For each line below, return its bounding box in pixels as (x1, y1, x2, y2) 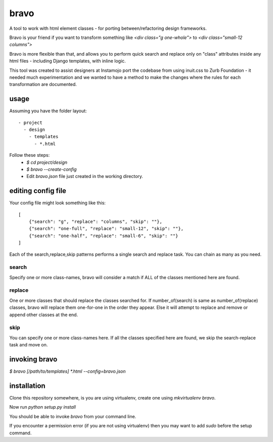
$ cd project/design (26, 159, 68, 165)
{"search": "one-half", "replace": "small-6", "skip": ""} (28, 233, 178, 239)
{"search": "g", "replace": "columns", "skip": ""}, (28, 219, 163, 225)
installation (9, 381, 45, 390)
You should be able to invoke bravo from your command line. (9, 413, 136, 419)
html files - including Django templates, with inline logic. (9, 58, 126, 64)
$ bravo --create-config (26, 166, 77, 172)
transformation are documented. (9, 81, 77, 87)
